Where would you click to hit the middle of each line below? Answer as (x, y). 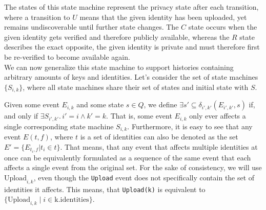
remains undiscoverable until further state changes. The (91, 27)
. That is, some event (139, 116)
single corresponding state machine (59, 126)
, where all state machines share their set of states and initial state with (136, 87)
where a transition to (37, 17)
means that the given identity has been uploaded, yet (163, 17)
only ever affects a (218, 116)
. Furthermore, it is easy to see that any (190, 126)
